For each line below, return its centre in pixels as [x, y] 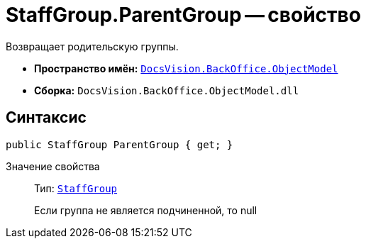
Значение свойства [53, 166]
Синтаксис [46, 118]
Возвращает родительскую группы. [92, 46]
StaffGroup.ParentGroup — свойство [183, 15]
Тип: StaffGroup [76, 188]
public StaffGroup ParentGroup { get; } [120, 144]
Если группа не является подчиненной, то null [146, 210]
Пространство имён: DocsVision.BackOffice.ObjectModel [186, 68]
